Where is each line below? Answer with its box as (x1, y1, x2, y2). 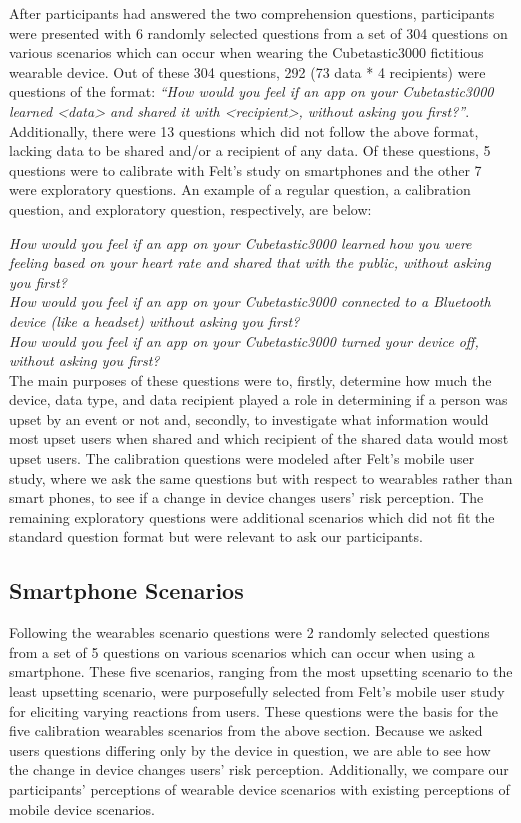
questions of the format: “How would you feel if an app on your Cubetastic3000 (9, 81, 494, 102)
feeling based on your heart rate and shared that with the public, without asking (9, 252, 491, 273)
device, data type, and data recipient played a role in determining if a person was (9, 389, 508, 410)
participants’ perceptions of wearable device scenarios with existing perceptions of (9, 778, 510, 799)
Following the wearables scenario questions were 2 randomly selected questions (9, 622, 490, 643)
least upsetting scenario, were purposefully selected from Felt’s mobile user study (9, 681, 505, 702)
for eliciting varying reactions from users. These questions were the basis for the (9, 700, 498, 721)
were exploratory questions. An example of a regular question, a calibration (9, 179, 471, 200)
